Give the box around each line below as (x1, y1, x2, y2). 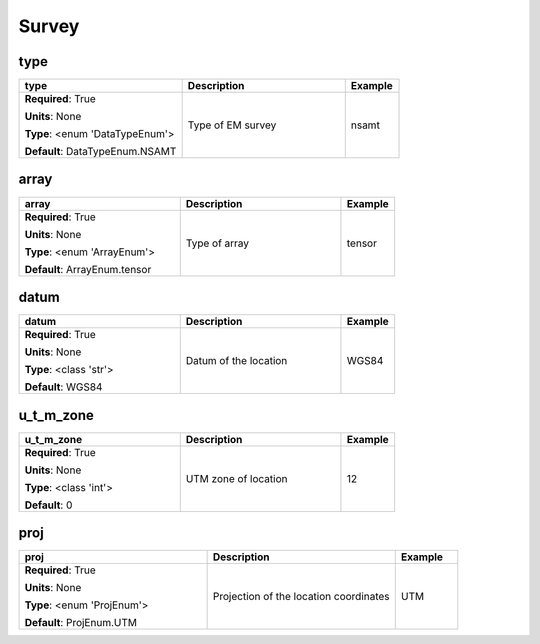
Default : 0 (24, 498, 73, 512)
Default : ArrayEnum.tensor (24, 262, 152, 276)
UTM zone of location (185, 471, 288, 485)
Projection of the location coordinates (212, 590, 390, 604)
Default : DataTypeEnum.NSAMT (24, 145, 177, 159)
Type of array (185, 236, 250, 250)
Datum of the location (185, 354, 288, 368)
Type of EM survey (187, 118, 277, 132)
